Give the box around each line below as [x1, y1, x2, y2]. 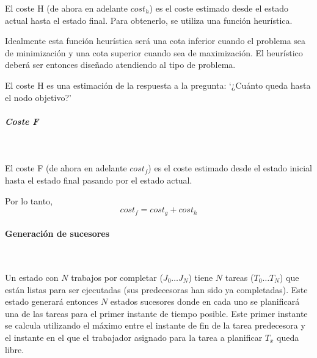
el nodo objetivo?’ [5, 91, 71, 103]
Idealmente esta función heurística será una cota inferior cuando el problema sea [5, 34, 306, 47]
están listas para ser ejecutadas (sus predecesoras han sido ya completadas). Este [5, 283, 308, 296]
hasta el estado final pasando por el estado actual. [5, 173, 192, 186]
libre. [5, 343, 24, 356]
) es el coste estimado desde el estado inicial [148, 162, 313, 174]
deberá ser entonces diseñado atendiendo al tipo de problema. [5, 58, 236, 71]
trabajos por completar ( [71, 270, 163, 283]
